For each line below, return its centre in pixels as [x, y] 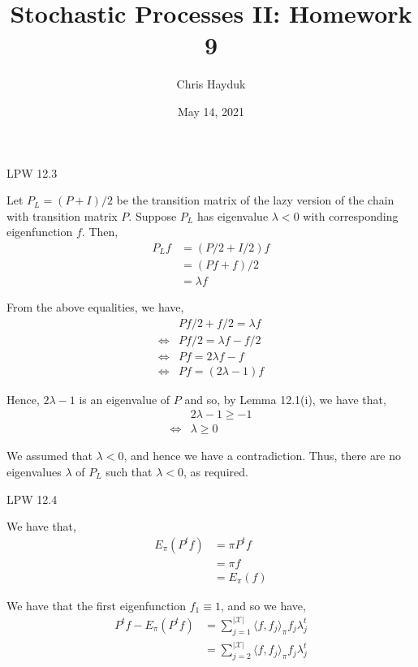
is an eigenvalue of [125, 399]
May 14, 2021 [211, 111]
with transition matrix [62, 215]
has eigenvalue [233, 215]
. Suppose [153, 215]
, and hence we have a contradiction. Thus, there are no [263, 456]
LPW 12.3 [32, 172]
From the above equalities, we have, [95, 306]
